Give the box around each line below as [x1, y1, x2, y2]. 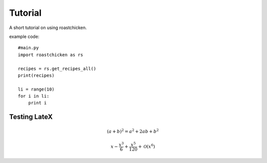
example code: [9, 33, 40, 39]
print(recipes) [18, 72, 55, 78]
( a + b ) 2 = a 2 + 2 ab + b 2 [107, 128, 159, 134]
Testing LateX [9, 113, 53, 121]
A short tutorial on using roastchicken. [9, 25, 87, 31]
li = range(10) [18, 86, 55, 92]
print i [28, 100, 47, 106]
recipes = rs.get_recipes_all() [18, 65, 96, 71]
